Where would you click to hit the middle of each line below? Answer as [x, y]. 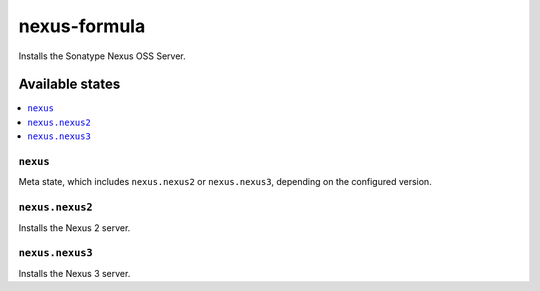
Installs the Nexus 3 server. [74, 273]
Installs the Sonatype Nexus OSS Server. [102, 56]
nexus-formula [82, 26]
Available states [69, 84]
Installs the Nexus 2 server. [74, 227]
